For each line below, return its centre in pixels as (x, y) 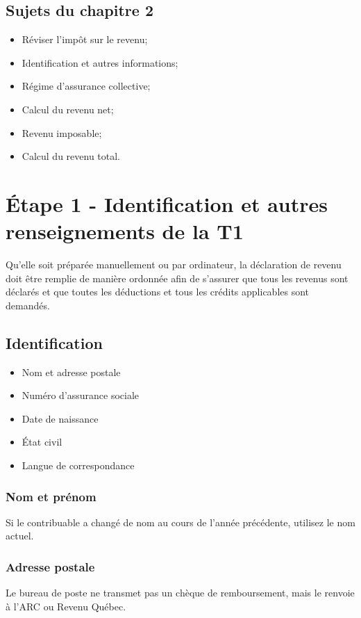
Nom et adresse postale (71, 372)
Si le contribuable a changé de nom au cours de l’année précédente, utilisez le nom (180, 522)
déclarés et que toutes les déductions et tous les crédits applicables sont (158, 292)
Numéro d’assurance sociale (81, 395)
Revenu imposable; (62, 132)
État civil (42, 442)
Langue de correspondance (78, 465)
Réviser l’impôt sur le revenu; (85, 39)
